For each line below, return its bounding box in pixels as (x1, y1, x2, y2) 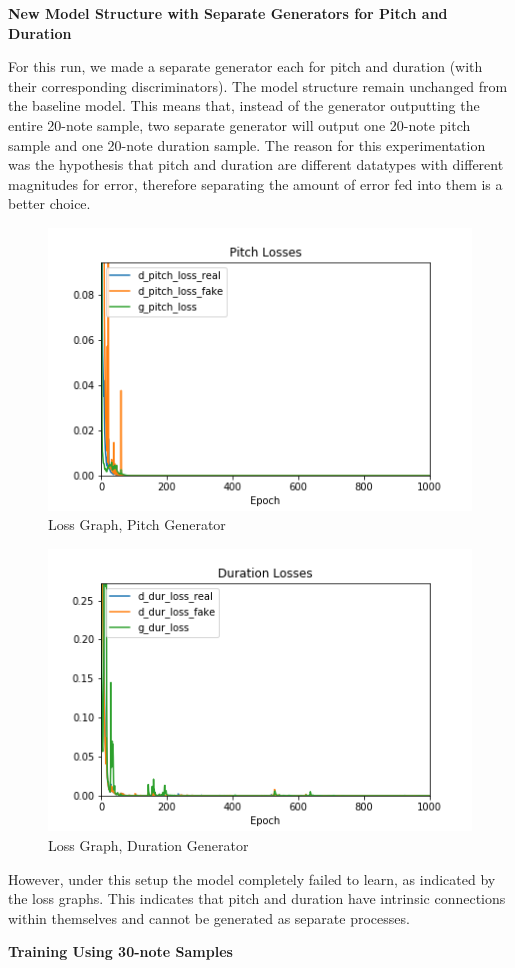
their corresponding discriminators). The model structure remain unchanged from (8, 75, 508, 96)
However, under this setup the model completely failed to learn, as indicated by (8, 868, 496, 889)
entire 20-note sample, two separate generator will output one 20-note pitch (8, 114, 471, 135)
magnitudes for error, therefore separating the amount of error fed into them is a (8, 173, 503, 194)
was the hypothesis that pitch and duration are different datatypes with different (8, 154, 504, 175)
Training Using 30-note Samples (8, 941, 233, 962)
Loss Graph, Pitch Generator (48, 514, 226, 535)
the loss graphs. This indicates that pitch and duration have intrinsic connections (8, 888, 506, 909)
